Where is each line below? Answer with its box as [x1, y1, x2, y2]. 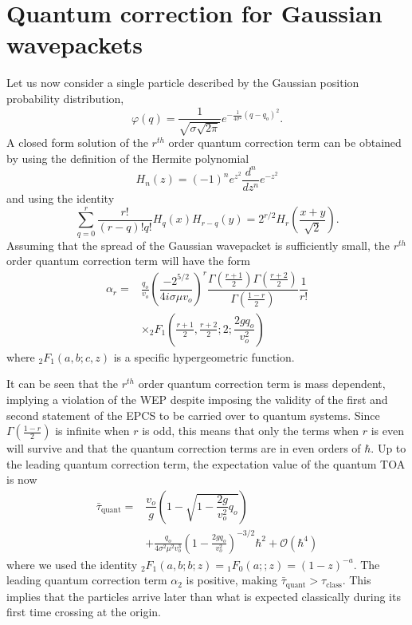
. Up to [371, 440, 406, 457]
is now [6, 471, 37, 488]
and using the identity [6, 189, 115, 206]
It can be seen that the [6, 375, 119, 392]
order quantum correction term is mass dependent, [138, 375, 386, 392]
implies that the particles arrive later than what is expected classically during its [6, 587, 401, 604]
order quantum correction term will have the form [6, 252, 250, 269]
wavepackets [6, 28, 143, 61]
